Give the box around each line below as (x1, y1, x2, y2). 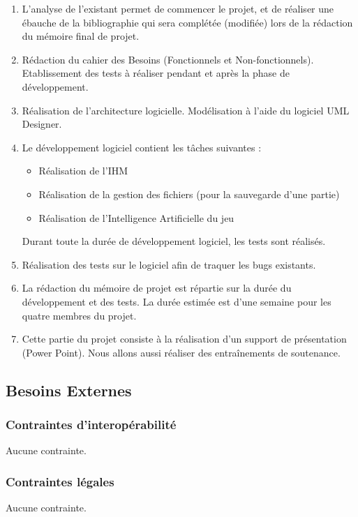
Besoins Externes (6, 379, 132, 400)
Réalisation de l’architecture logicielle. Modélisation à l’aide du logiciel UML (22, 103, 350, 117)
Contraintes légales (6, 472, 114, 490)
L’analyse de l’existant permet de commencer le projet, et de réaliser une (22, 1, 334, 15)
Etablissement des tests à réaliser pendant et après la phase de (22, 66, 290, 80)
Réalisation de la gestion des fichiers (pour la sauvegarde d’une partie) (38, 186, 340, 201)
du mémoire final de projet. (22, 29, 140, 43)
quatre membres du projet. (22, 308, 137, 322)
